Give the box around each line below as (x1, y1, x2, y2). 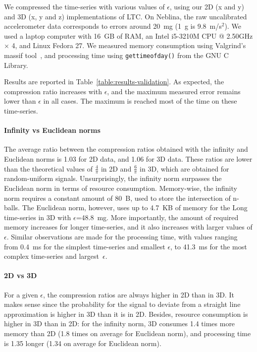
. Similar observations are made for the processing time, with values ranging (6, 231, 238, 241)
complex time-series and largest (4, 251, 99, 261)
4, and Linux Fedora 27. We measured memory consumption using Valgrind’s (11, 40, 246, 51)
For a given (4, 289, 38, 299)
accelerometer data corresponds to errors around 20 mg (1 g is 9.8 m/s (4, 21, 222, 31)
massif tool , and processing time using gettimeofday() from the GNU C (4, 50, 229, 60)
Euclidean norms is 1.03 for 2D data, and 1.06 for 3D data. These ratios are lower (4, 153, 253, 164)
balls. (4, 202, 20, 213)
